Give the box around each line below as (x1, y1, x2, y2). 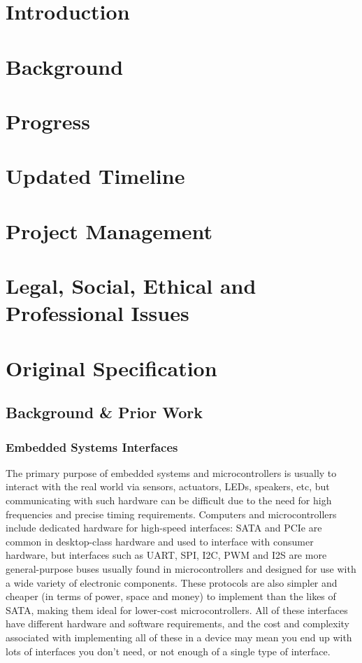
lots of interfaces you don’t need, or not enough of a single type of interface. (6, 643, 331, 658)
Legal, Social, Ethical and (6, 271, 256, 300)
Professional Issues (6, 299, 189, 327)
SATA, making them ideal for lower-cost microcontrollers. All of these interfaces (6, 602, 348, 617)
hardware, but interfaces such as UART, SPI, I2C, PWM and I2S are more (6, 548, 327, 562)
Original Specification (6, 353, 217, 382)
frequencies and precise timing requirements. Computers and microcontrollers (6, 506, 337, 521)
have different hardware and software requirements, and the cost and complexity (6, 616, 349, 631)
